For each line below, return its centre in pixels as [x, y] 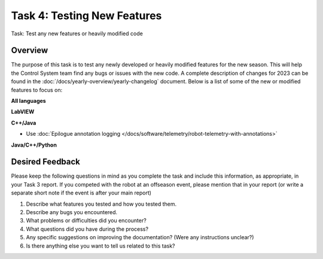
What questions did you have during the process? [87, 229]
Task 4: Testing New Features [86, 16]
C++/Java [24, 123]
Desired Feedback [46, 162]
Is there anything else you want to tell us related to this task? [101, 246]
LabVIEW [23, 112]
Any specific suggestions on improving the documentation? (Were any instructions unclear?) [140, 237]
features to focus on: [37, 90]
